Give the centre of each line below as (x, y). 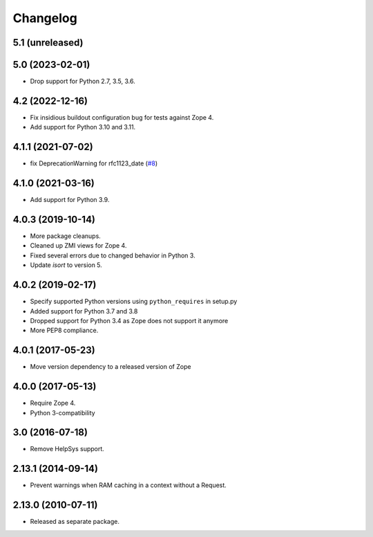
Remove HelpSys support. (67, 449)
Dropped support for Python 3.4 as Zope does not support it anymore (129, 320)
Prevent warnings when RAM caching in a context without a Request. (128, 485)
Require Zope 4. (53, 403)
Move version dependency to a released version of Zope (111, 367)
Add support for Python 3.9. (70, 200)
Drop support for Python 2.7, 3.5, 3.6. (83, 81)
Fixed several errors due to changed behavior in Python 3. (113, 255)
